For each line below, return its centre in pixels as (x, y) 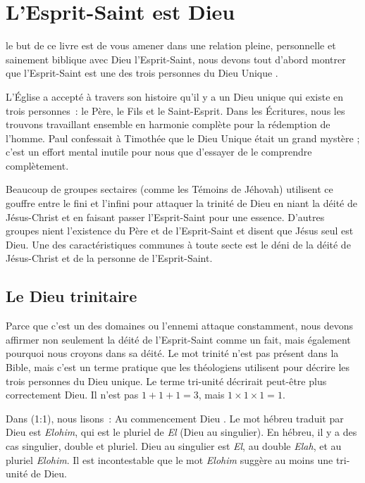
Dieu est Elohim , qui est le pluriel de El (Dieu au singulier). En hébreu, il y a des (181, 432)
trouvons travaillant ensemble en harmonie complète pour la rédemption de (168, 124)
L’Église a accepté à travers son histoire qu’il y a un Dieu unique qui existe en (175, 96)
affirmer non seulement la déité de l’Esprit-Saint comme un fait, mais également (178, 339)
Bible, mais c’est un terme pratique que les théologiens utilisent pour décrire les (178, 367)
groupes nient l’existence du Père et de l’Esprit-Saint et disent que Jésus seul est (180, 231)
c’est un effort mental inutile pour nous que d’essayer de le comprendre (159, 152)
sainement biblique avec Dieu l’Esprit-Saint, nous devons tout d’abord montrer (176, 59)
